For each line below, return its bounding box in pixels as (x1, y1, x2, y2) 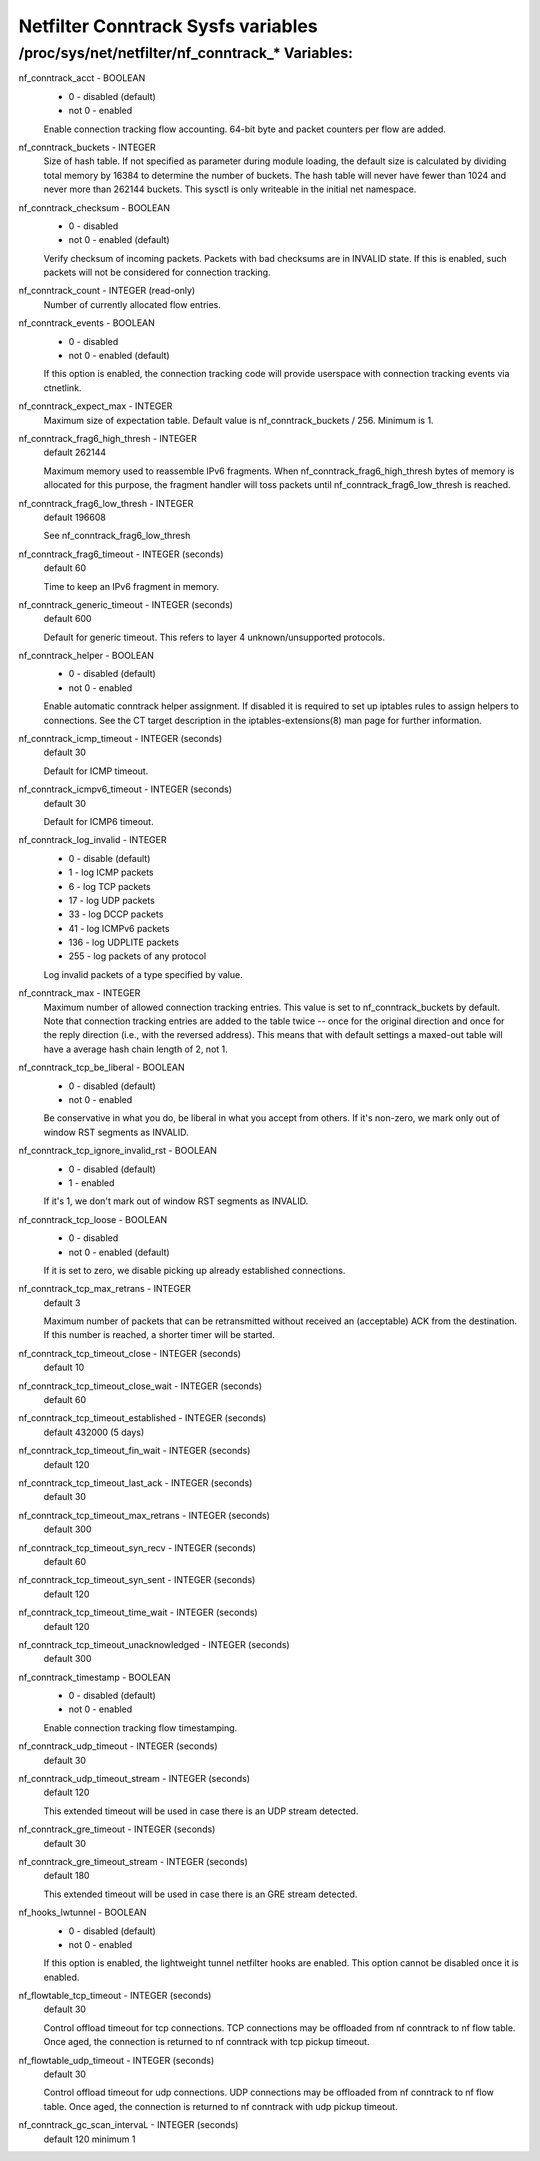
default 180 (43, 1870, 90, 1882)
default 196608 (43, 511, 107, 523)
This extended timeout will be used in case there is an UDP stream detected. (43, 1805, 359, 1817)
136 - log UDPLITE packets (68, 936, 180, 949)
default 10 (43, 1361, 85, 1374)
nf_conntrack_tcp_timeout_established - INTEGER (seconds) (18, 1412, 267, 1424)
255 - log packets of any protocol (68, 950, 207, 962)
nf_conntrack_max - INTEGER (18, 987, 141, 999)
